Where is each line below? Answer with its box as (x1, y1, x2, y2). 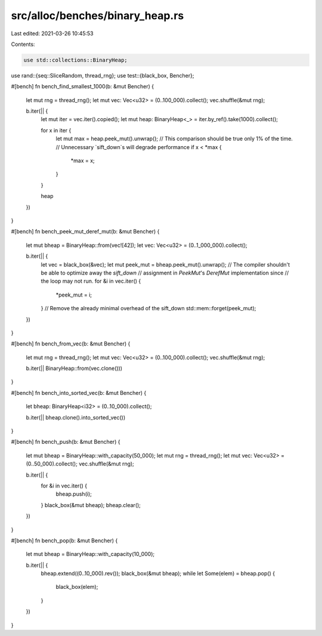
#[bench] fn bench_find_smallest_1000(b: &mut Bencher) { (11, 83, 154, 90)
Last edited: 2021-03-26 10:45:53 (11, 30, 94, 37)
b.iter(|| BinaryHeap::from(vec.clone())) (26, 365, 122, 372)
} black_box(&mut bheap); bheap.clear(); (41, 501, 141, 508)
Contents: (11, 41, 35, 48)
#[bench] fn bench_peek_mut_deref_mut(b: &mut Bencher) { (11, 228, 160, 235)
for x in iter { (41, 126, 72, 134)
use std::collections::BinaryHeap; (23, 57, 128, 63)
